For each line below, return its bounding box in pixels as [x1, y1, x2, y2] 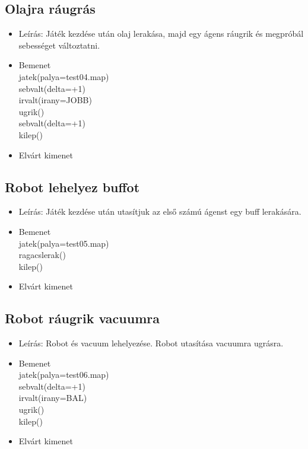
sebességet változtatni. [18, 39, 100, 51]
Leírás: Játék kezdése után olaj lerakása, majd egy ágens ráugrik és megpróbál [18, 27, 304, 40]
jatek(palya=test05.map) [18, 237, 109, 249]
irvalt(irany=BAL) [18, 391, 87, 404]
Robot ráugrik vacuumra [5, 309, 160, 327]
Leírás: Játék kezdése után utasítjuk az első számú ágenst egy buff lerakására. [18, 205, 301, 218]
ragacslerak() [18, 249, 66, 261]
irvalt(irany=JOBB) [18, 94, 92, 106]
